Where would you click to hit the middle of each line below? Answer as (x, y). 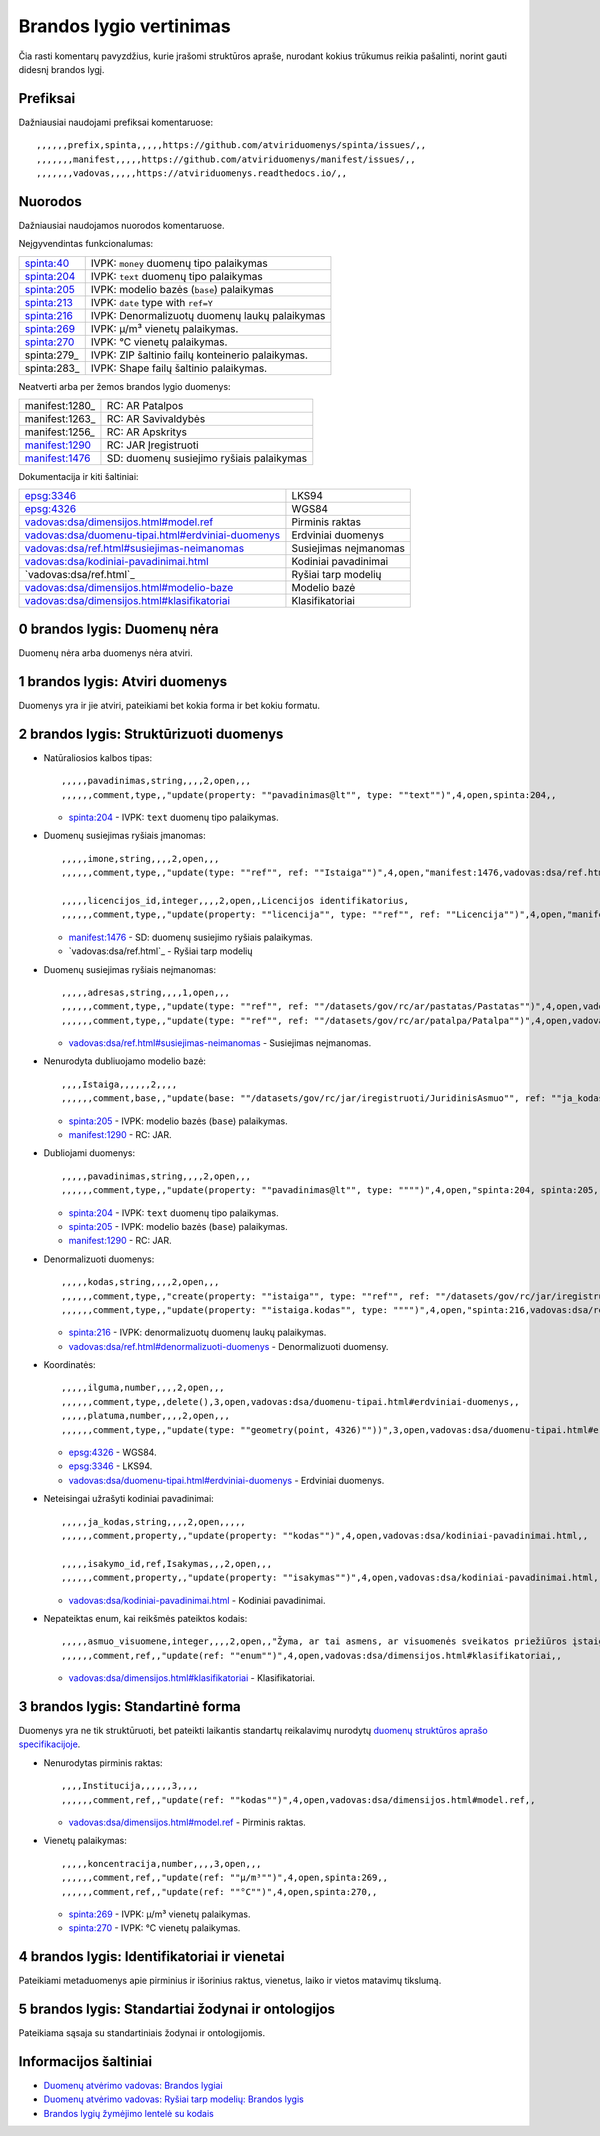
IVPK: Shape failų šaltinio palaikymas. (179, 368)
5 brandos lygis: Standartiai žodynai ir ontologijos (176, 2009)
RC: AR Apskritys (146, 432)
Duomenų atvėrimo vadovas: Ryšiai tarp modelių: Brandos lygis (173, 2099)
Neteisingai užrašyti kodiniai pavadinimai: (128, 1499)
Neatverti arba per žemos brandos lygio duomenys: (124, 386)
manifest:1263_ (60, 419)
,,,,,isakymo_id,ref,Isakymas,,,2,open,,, (167, 1563)
